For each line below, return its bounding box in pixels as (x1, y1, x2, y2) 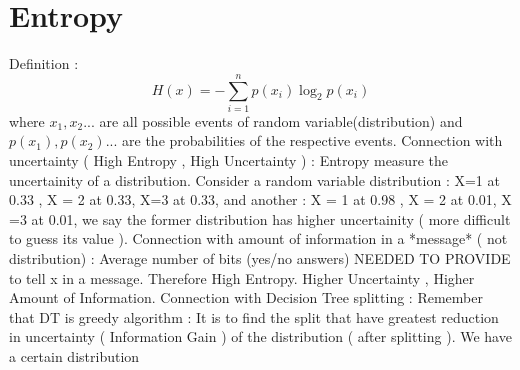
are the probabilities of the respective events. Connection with (122, 130, 503, 151)
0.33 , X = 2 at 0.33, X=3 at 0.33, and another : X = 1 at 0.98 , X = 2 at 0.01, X (9, 189, 512, 210)
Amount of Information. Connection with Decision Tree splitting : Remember (9, 287, 483, 308)
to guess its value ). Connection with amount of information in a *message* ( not (9, 228, 508, 249)
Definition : (9, 53, 79, 74)
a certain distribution (9, 345, 140, 366)
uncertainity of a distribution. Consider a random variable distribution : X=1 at (9, 169, 500, 190)
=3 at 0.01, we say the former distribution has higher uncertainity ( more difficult (9, 208, 511, 229)
